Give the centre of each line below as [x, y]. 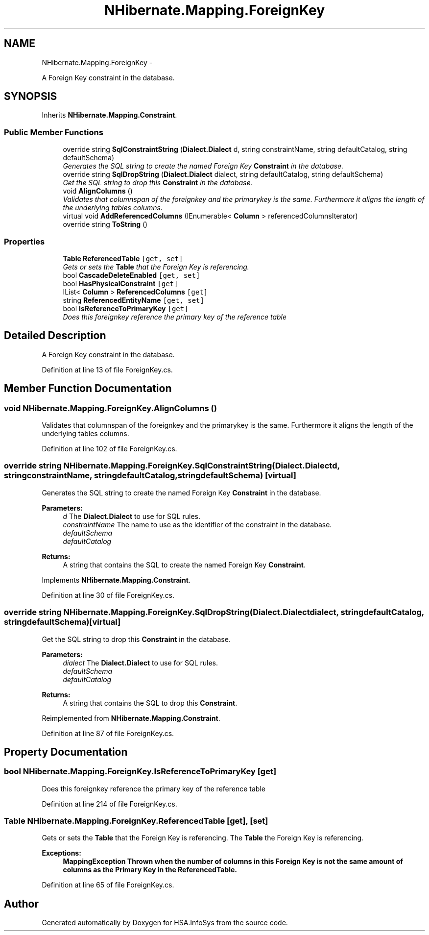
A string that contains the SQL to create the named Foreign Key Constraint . [184, 565]
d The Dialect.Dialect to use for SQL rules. [132, 516]
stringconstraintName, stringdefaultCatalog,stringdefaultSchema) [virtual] [150, 476]
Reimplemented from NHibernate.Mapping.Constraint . [131, 718]
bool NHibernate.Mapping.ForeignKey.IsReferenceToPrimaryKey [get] [140, 772]
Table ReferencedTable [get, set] [123, 258]
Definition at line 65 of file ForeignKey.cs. [108, 885]
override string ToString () [105, 224]
